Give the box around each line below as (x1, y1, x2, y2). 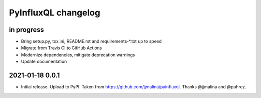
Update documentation (21, 58, 67, 65)
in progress (9, 26, 44, 34)
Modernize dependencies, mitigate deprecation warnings (21, 52, 135, 57)
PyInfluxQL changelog (9, 7, 101, 18)
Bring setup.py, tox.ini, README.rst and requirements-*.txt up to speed (21, 39, 162, 44)
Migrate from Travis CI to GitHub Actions (21, 45, 102, 51)
